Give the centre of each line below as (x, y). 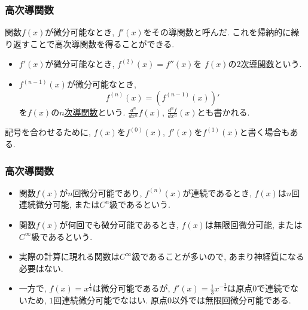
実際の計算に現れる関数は (69, 256)
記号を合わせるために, (48, 132)
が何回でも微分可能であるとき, (119, 225)
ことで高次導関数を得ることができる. (102, 43)
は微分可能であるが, (131, 288)
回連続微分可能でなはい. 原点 (110, 300)
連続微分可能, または (59, 204)
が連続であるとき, (217, 192)
